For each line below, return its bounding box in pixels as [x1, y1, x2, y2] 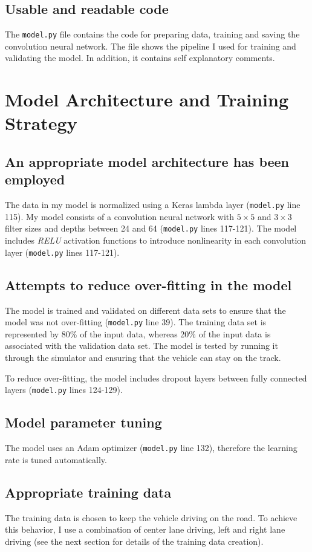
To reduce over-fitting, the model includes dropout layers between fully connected [5, 371, 307, 384]
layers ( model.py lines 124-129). [5, 383, 123, 396]
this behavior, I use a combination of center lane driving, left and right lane [5, 523, 285, 536]
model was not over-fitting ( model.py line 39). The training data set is [5, 316, 267, 328]
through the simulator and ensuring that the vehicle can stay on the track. [5, 351, 281, 363]
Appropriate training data [5, 482, 172, 501]
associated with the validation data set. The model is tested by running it [5, 339, 278, 352]
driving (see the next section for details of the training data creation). [5, 534, 264, 547]
